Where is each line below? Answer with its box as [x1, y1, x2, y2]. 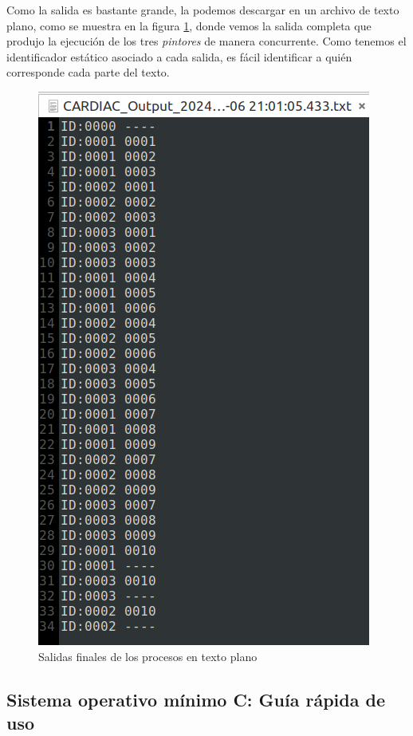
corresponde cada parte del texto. [6, 64, 170, 81]
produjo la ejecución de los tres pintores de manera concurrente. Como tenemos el [6, 33, 407, 49]
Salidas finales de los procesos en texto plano [38, 647, 258, 664]
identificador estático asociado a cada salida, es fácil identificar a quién [6, 48, 352, 65]
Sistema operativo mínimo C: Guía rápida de [6, 687, 385, 711]
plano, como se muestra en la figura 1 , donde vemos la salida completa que [6, 17, 372, 33]
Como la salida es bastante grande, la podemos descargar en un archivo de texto [6, 2, 399, 18]
